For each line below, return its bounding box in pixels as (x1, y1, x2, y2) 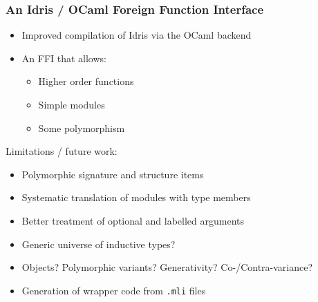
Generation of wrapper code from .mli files (21, 283, 206, 297)
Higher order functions (38, 74, 134, 88)
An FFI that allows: (21, 50, 106, 65)
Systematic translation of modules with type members (21, 190, 251, 205)
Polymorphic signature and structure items (21, 167, 204, 181)
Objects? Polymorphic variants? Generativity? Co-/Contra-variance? (21, 260, 313, 274)
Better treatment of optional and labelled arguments (21, 213, 245, 227)
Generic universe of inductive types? (21, 236, 176, 251)
